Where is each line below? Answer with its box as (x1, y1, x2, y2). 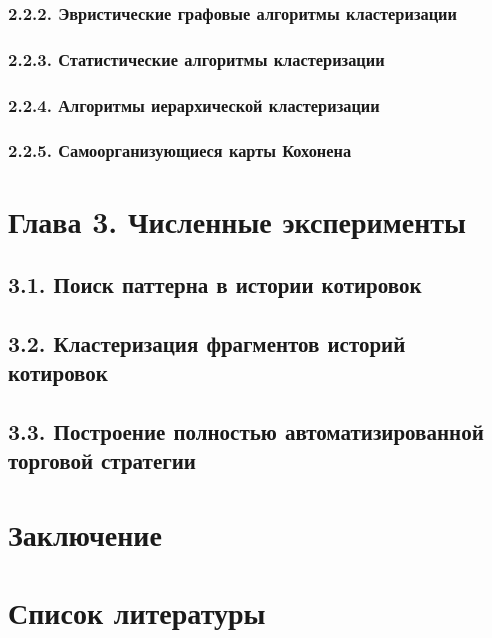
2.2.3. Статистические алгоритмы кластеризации (8, 46, 385, 71)
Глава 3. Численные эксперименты (8, 200, 466, 241)
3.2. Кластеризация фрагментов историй (8, 327, 406, 358)
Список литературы (8, 592, 266, 633)
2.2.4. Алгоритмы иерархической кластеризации (8, 92, 380, 117)
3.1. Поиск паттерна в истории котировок (8, 269, 422, 300)
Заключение (8, 514, 162, 555)
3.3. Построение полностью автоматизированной (8, 416, 484, 447)
